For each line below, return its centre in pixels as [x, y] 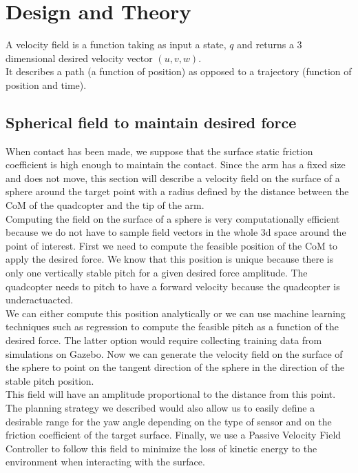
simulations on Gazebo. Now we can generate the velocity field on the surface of [174, 353]
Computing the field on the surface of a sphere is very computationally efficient [173, 218]
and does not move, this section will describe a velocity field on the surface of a [173, 178]
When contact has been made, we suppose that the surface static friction [159, 151]
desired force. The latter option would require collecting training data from [164, 340]
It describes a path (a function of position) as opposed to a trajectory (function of [179, 71]
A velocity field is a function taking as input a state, [116, 44]
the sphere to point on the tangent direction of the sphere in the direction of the [175, 367]
